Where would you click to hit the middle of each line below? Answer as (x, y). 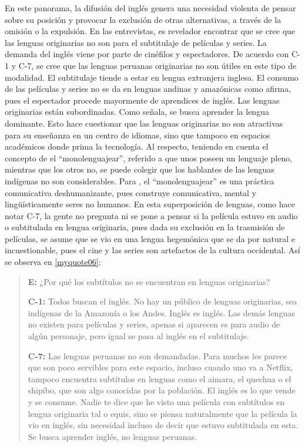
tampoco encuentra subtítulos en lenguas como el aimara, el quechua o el (160, 378)
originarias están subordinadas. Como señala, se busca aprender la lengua (137, 112)
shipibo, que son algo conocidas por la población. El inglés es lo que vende (162, 390)
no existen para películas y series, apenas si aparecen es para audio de (154, 324)
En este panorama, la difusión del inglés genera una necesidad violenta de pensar (150, 8)
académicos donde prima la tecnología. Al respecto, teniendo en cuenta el (137, 146)
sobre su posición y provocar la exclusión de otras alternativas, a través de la (143, 19)
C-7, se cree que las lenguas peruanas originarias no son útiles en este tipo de (157, 65)
